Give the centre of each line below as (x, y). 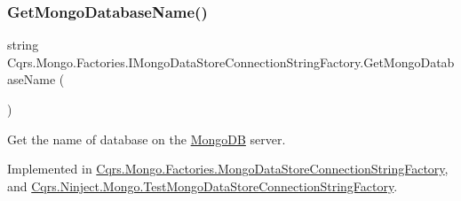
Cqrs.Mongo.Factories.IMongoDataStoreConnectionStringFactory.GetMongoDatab (231, 62)
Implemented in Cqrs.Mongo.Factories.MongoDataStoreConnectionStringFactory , (228, 169)
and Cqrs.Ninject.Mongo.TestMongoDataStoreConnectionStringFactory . (203, 186)
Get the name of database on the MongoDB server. (147, 139)
